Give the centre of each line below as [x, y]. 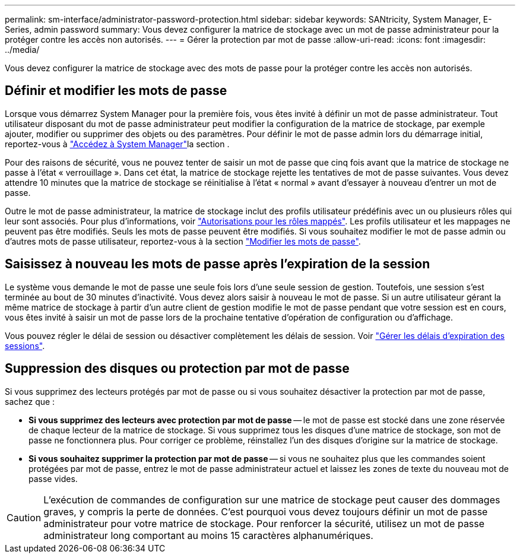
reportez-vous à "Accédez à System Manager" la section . [117, 144]
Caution [24, 517]
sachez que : [30, 401]
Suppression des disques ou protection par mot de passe [177, 369]
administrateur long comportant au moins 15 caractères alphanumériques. [208, 535]
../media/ [22, 50]
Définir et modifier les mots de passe [116, 91]
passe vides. [53, 478]
